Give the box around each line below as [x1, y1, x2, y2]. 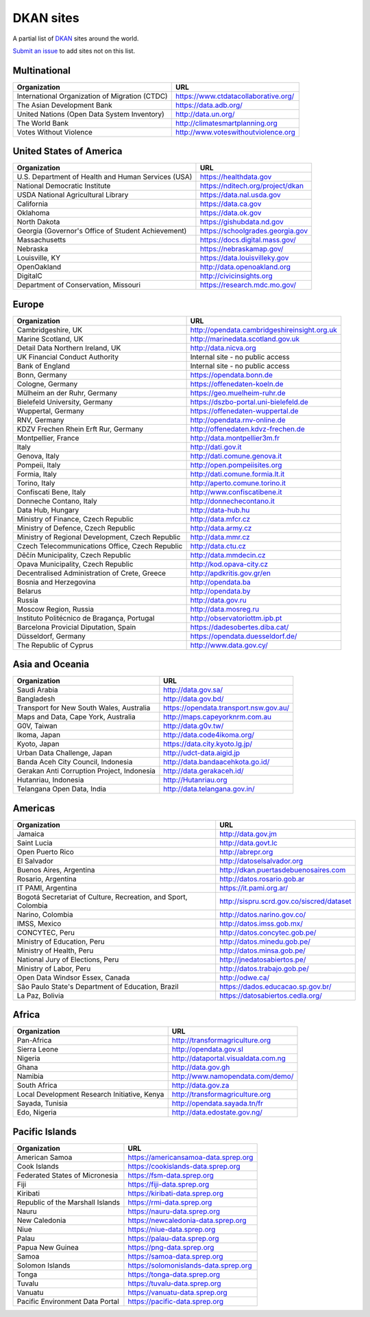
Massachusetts [16, 235, 66, 245]
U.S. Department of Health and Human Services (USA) [16, 172, 193, 182]
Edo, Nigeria [16, 1108, 57, 1117]
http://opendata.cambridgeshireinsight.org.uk [190, 325, 337, 334]
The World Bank [16, 118, 69, 128]
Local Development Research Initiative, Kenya [16, 1090, 164, 1099]
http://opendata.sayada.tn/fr [171, 1099, 264, 1108]
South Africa [16, 1081, 58, 1091]
